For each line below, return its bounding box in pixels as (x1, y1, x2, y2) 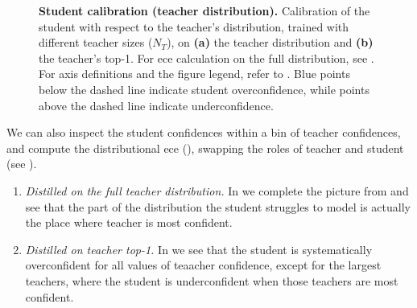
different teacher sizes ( (39, 34, 153, 51)
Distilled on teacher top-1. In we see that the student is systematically (25, 240, 373, 257)
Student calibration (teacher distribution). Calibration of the (39, 2, 370, 18)
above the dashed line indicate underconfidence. (39, 97, 274, 113)
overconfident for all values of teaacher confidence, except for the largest (25, 257, 382, 273)
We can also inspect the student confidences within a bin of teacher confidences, (6, 124, 401, 141)
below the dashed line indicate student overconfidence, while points (39, 80, 370, 97)
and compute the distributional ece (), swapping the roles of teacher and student (6, 139, 404, 156)
